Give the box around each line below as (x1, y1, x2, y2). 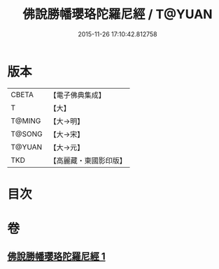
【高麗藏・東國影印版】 (49, 155, 127, 165)
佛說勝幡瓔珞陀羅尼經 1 (7, 251, 106, 263)
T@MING (10, 116, 41, 126)
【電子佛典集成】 (49, 90, 106, 100)
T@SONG (10, 129, 43, 138)
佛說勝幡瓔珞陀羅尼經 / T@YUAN (22, 6, 213, 22)
